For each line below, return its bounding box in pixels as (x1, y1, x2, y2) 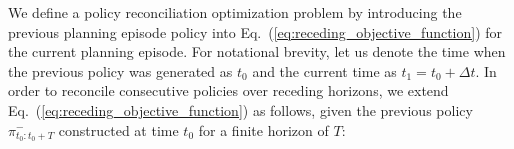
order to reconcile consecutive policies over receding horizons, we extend (8, 80, 449, 101)
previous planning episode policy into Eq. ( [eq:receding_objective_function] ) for (8, 21, 503, 42)
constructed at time (58, 119, 179, 140)
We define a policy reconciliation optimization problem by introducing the (8, 2, 462, 22)
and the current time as (252, 60, 397, 81)
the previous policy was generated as (8, 60, 233, 81)
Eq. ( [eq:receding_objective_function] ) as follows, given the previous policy (8, 99, 473, 120)
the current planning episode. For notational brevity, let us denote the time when (8, 41, 506, 62)
